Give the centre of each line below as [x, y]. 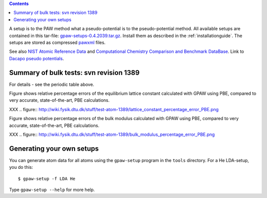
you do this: [21, 167]
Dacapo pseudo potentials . [37, 58]
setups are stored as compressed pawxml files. [57, 42]
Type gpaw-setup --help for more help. [52, 190]
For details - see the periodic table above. [52, 84]
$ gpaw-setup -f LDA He [47, 178]
